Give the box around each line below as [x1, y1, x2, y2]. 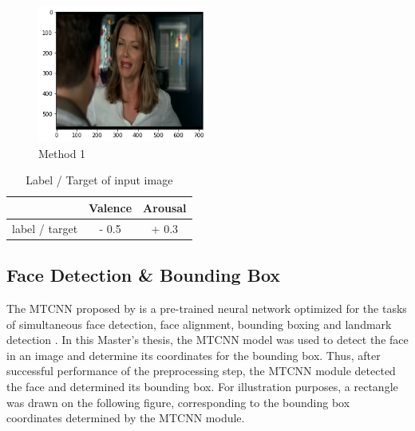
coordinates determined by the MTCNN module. [6, 409, 245, 426]
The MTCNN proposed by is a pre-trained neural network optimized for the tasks [6, 300, 407, 317]
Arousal [143, 199, 187, 215]
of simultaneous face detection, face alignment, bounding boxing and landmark [6, 315, 392, 332]
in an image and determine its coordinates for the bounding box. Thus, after [6, 346, 381, 363]
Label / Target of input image [26, 172, 173, 188]
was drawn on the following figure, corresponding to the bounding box [6, 393, 350, 410]
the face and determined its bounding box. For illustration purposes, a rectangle [6, 378, 398, 395]
